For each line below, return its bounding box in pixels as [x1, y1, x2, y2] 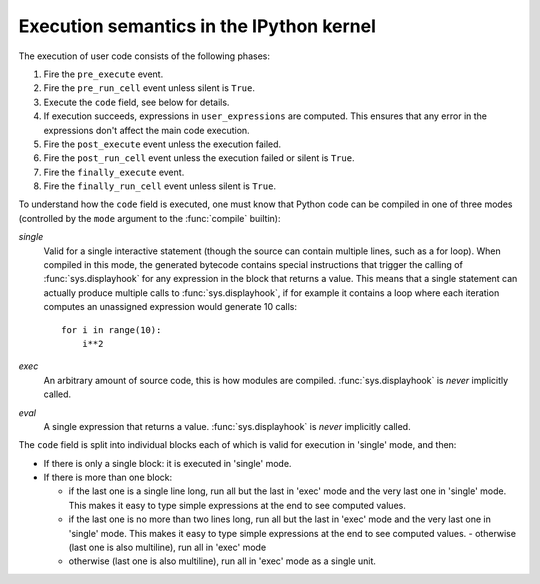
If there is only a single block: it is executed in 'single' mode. [43, 457, 292, 469]
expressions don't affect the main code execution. [43, 124, 250, 136]
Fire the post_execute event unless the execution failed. [43, 138, 282, 150]
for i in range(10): [61, 324, 162, 335]
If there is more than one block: [43, 471, 173, 484]
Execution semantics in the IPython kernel [18, 15, 377, 37]
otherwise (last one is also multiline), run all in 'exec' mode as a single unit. [68, 555, 377, 567]
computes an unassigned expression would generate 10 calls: [43, 301, 297, 313]
